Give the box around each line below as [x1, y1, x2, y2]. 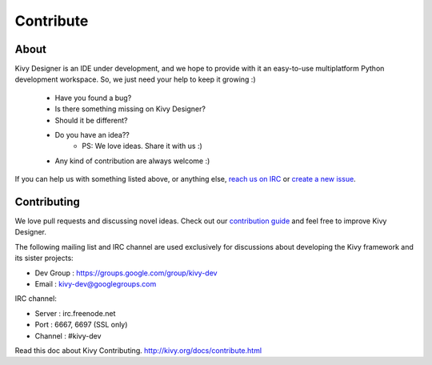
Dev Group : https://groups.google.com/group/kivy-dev [34, 268, 218, 278]
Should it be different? [54, 115, 128, 125]
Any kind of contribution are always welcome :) [54, 156, 210, 166]
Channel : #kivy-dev [34, 331, 102, 340]
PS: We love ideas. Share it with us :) [82, 141, 203, 151]
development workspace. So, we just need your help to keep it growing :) [14, 74, 256, 84]
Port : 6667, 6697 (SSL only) [34, 320, 128, 330]
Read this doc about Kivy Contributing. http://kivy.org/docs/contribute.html [14, 346, 262, 355]
